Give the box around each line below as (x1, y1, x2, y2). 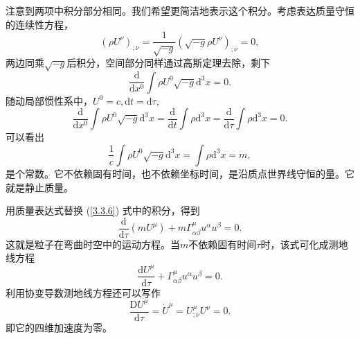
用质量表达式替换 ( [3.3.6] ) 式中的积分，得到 (6, 203, 200, 218)
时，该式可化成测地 (260, 236, 348, 251)
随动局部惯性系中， (6, 93, 93, 107)
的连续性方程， (6, 17, 73, 31)
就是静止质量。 (6, 180, 73, 194)
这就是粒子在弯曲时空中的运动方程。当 (6, 236, 180, 251)
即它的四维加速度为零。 (6, 320, 112, 334)
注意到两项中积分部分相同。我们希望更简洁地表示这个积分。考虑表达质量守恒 (6, 3, 354, 17)
